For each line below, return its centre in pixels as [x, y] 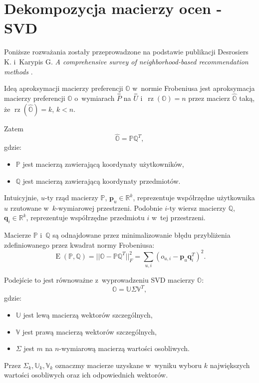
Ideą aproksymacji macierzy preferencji [64, 88]
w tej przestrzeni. [178, 217]
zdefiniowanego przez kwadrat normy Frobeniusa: [79, 244]
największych [230, 365]
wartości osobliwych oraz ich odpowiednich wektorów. [86, 375]
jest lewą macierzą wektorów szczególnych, [88, 314]
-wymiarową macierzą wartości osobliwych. [124, 348]
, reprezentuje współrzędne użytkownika [194, 197]
